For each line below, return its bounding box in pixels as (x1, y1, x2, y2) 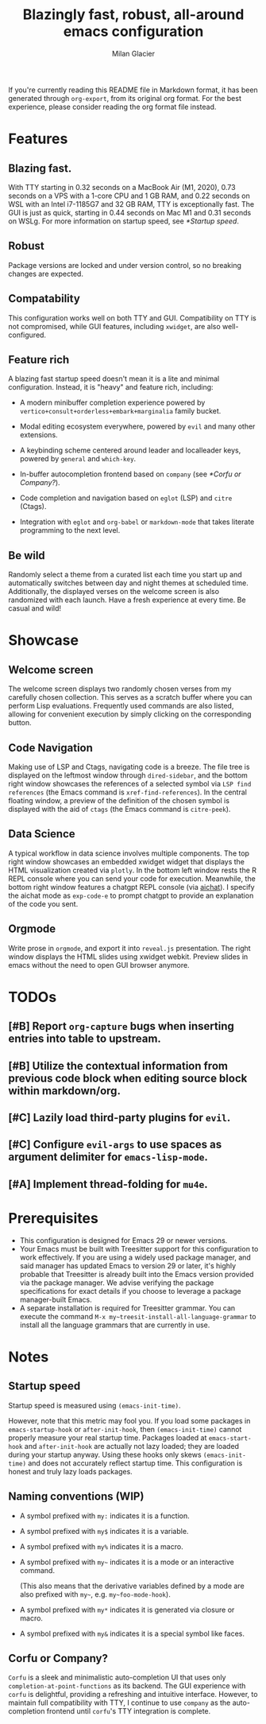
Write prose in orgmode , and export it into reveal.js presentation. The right (8, 943, 252, 953)
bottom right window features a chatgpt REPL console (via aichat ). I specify (8, 882, 256, 891)
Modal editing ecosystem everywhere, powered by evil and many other (19, 421, 256, 431)
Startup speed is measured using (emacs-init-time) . (8, 1400, 181, 1410)
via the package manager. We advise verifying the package (19, 1278, 214, 1287)
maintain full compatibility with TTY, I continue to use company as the (8, 1698, 231, 1707)
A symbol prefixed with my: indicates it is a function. (19, 1511, 191, 1520)
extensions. (19, 430, 58, 440)
